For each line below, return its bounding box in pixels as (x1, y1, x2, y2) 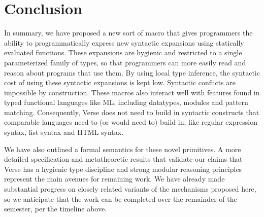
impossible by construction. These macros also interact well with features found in (4, 87, 260, 97)
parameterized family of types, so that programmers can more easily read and (4, 57, 246, 67)
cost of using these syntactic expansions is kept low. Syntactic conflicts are (4, 77, 236, 88)
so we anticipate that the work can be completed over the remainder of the (4, 193, 237, 204)
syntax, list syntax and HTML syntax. (4, 127, 124, 137)
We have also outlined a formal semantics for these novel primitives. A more (4, 143, 241, 154)
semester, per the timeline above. (4, 203, 107, 214)
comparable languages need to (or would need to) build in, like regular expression (4, 117, 257, 127)
